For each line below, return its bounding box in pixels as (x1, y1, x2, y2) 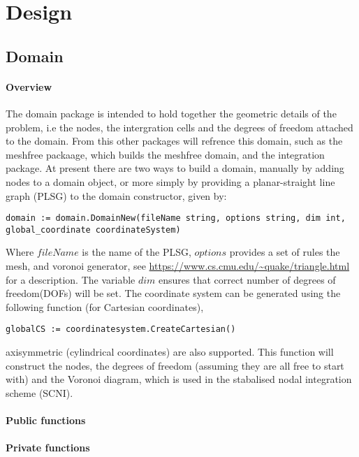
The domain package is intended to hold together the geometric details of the (6, 106, 337, 120)
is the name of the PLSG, (82, 245, 191, 259)
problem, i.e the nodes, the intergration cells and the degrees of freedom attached (6, 119, 353, 134)
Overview (6, 79, 52, 94)
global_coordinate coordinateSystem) (6, 224, 181, 235)
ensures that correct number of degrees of (159, 272, 336, 286)
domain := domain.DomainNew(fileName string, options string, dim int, (6, 213, 346, 224)
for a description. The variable (6, 272, 135, 286)
